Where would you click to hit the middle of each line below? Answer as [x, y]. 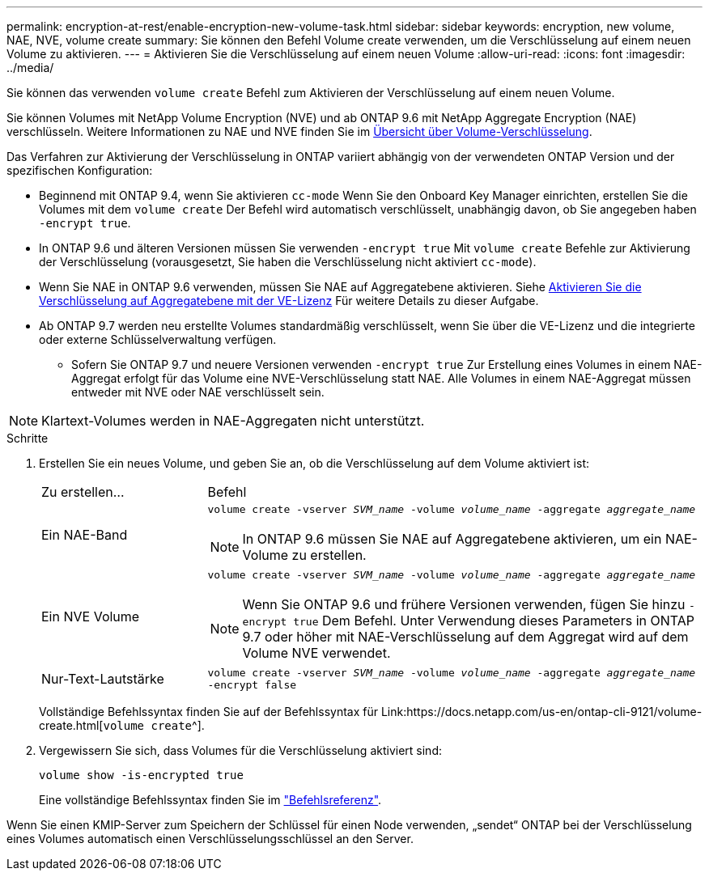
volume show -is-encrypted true [141, 775]
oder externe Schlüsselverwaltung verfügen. [158, 339]
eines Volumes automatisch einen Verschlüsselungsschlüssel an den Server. [210, 839]
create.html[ [71, 725]
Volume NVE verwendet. [316, 653]
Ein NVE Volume [91, 616]
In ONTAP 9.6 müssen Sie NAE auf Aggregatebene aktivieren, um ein [452, 539]
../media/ [30, 68]
